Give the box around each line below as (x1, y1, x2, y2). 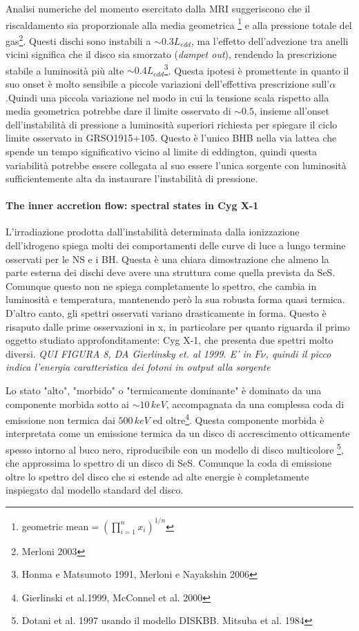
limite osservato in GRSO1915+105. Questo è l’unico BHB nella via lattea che (6, 130, 337, 145)
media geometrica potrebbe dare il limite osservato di (6, 104, 231, 118)
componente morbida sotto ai (6, 396, 130, 411)
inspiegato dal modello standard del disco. (6, 483, 184, 497)
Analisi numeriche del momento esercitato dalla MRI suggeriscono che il (6, 1, 311, 15)
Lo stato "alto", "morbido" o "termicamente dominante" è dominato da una (6, 383, 322, 398)
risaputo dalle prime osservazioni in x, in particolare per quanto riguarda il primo (6, 319, 350, 333)
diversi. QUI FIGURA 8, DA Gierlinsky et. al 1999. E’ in (6, 346, 251, 360)
